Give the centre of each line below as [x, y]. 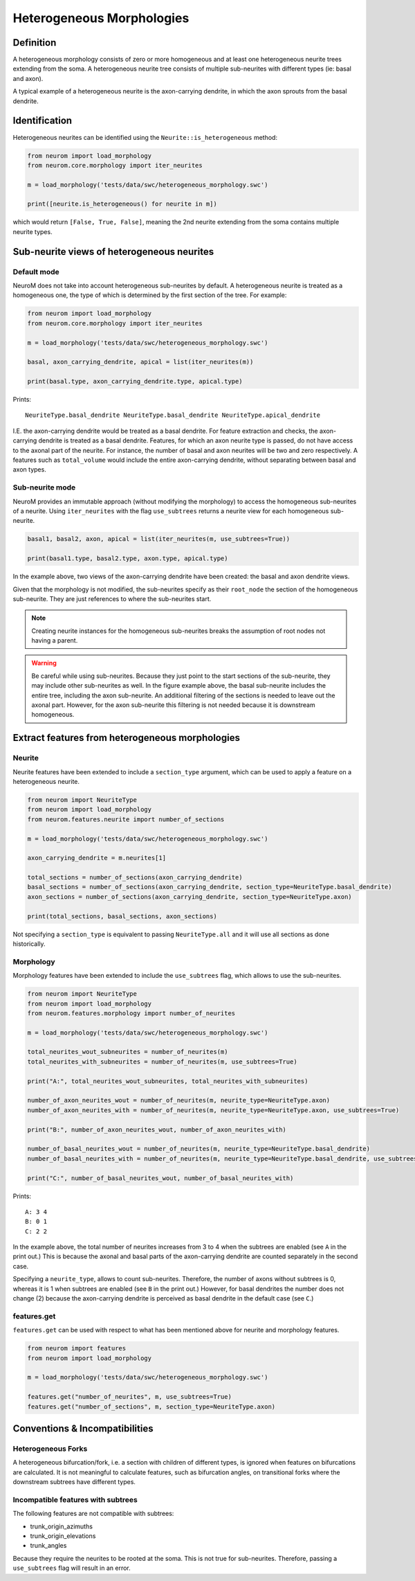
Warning [44, 663]
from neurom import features [77, 1348]
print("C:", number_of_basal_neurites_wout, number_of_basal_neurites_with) [160, 1178]
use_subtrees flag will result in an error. [72, 1568]
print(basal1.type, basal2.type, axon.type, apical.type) [128, 559]
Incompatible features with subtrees [75, 1499]
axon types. [29, 470]
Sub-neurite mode [44, 488]
